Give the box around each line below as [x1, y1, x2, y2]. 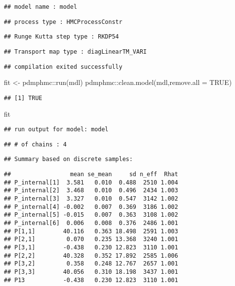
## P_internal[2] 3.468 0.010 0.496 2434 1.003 [4, 187, 178, 194]
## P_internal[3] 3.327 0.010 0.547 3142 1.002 [4, 195, 178, 203]
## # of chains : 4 [4, 141, 67, 148]
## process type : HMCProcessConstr [4, 18, 123, 25]
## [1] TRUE [4, 94, 42, 102]
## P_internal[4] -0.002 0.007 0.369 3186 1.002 [4, 203, 178, 210]
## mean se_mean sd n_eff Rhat [4, 171, 178, 178]
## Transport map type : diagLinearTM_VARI [4, 48, 147, 55]
